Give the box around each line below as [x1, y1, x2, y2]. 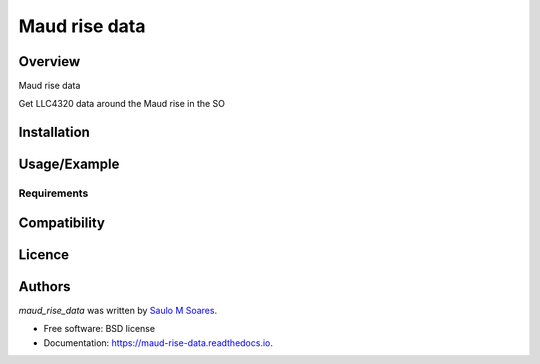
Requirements [18, 186, 89, 200]
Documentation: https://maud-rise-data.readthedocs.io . [43, 336, 274, 349]
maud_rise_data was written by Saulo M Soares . [18, 304, 218, 316]
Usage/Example [18, 156, 120, 173]
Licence [18, 246, 70, 263]
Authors [18, 278, 71, 295]
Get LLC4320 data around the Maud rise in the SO [18, 98, 225, 110]
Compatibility [18, 214, 105, 231]
